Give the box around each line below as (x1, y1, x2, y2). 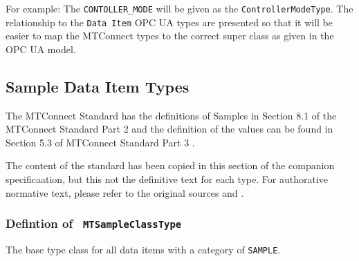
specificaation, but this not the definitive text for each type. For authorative (6, 172, 329, 186)
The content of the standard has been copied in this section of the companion (6, 158, 335, 173)
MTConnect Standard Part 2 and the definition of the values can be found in (6, 122, 333, 136)
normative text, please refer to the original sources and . (6, 185, 244, 200)
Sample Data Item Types (6, 75, 190, 97)
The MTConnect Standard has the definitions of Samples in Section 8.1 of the (6, 108, 337, 122)
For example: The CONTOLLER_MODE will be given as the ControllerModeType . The (6, 1, 353, 15)
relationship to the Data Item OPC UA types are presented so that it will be (6, 14, 333, 29)
